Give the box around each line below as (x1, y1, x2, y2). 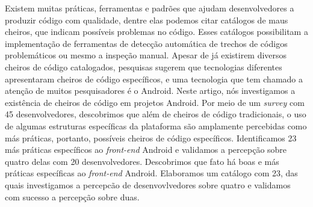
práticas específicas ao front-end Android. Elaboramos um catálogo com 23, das (5, 167, 298, 179)
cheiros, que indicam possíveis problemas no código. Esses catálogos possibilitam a (5, 25, 308, 38)
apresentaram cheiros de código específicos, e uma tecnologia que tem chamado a (5, 72, 303, 85)
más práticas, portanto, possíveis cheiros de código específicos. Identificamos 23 (5, 131, 297, 144)
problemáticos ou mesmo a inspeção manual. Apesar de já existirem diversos (5, 49, 287, 61)
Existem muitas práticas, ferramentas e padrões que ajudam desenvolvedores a (5, 2, 294, 14)
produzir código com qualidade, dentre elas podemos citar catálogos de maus (5, 13, 288, 26)
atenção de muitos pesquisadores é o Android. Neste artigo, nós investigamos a (5, 84, 296, 97)
